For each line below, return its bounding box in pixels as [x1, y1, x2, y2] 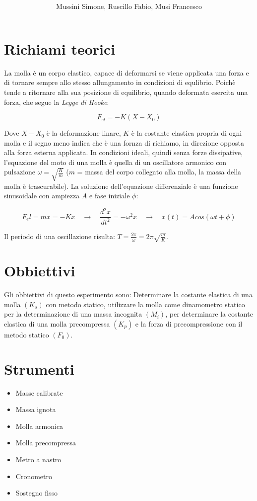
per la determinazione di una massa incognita [4, 309, 142, 319]
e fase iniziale [89, 190, 130, 201]
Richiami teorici [4, 38, 116, 59]
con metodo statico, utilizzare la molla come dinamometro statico [46, 299, 245, 309]
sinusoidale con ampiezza [4, 190, 80, 201]
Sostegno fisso [15, 488, 58, 498]
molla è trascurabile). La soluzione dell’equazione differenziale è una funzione [4, 180, 238, 191]
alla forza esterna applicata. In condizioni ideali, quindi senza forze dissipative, [4, 147, 243, 158]
